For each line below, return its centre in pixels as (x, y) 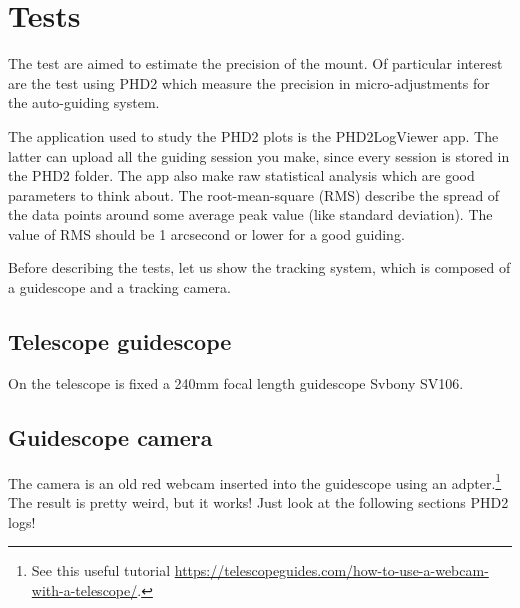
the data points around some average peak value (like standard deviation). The (250, 214)
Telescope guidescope (120, 341)
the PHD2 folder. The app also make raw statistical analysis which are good (241, 175)
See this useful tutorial (101, 570)
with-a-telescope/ (84, 589)
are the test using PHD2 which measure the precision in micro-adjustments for (249, 82)
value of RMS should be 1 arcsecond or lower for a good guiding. (206, 233)
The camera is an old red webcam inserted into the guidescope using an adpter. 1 (255, 481)
